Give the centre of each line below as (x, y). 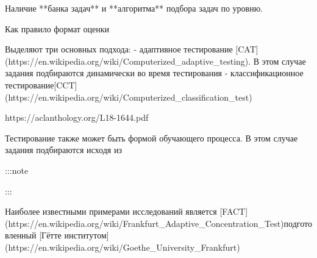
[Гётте (50, 235)
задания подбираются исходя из (63, 150)
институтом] (87, 235)
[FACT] (234, 211)
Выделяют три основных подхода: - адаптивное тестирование (119, 49)
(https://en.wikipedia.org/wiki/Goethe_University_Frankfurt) (123, 247)
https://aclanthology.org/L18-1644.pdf (77, 117)
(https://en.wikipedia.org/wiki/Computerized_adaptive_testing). (128, 61)
